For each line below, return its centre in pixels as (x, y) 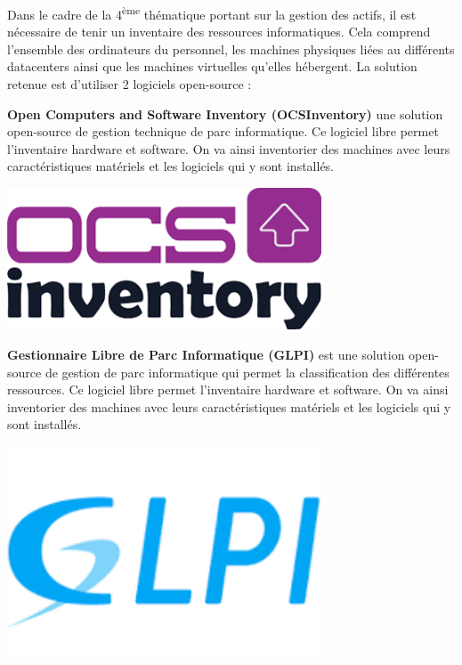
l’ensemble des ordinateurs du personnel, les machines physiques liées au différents (231, 49)
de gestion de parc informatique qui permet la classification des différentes (247, 372)
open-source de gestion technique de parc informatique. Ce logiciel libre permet (223, 131)
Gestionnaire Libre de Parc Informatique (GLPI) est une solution (206, 355)
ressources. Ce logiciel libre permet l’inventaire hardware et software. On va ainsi (228, 389)
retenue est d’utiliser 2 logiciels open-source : (130, 84)
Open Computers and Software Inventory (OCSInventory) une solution (225, 114)
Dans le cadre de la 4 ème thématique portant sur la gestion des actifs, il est (212, 13)
